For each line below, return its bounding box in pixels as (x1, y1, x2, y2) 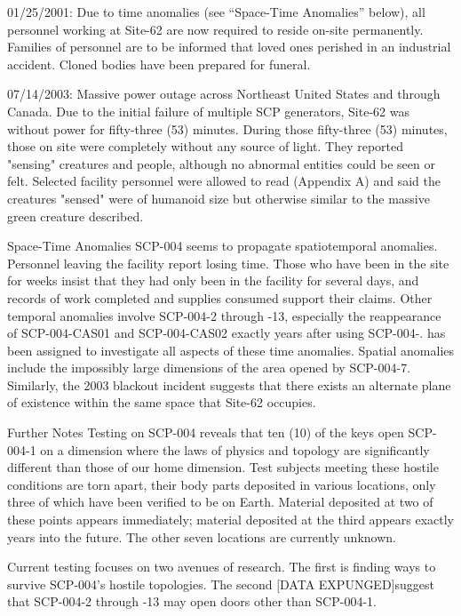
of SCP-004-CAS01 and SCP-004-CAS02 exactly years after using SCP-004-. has (7, 324, 446, 342)
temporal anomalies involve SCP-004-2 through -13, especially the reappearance (7, 306, 441, 324)
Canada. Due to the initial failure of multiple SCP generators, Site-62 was (7, 101, 409, 120)
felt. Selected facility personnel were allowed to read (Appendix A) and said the (7, 172, 441, 190)
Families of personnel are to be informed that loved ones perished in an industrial (7, 37, 451, 56)
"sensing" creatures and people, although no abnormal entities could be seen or (7, 154, 435, 172)
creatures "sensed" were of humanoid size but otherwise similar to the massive (7, 188, 430, 207)
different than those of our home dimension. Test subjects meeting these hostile (7, 458, 439, 476)
